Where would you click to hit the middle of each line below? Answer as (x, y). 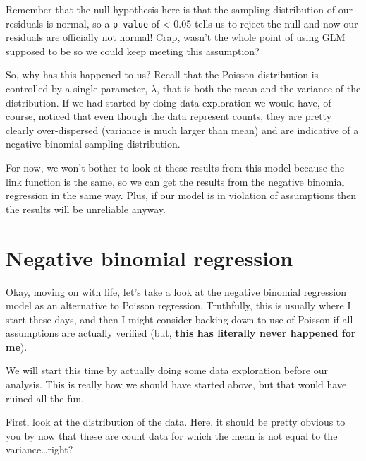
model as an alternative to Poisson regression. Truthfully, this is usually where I (178, 305)
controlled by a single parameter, (77, 89)
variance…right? (39, 449)
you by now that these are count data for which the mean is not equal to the (172, 435)
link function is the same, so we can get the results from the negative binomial (175, 181)
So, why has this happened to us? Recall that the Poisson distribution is (162, 74)
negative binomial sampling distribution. (93, 144)
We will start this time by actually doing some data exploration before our (167, 370)
